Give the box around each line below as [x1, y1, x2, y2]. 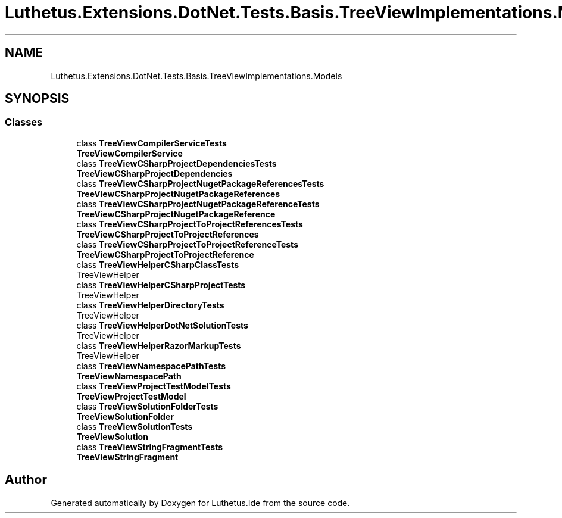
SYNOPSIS [5, 91, 70, 107]
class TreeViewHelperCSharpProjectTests [76, 279, 246, 290]
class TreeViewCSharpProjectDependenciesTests [76, 158, 277, 168]
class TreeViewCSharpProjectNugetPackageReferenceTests [76, 198, 320, 209]
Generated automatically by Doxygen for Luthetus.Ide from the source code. [51, 497, 350, 508]
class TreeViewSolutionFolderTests [76, 401, 218, 411]
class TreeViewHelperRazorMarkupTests [76, 340, 241, 351]
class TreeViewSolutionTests [76, 421, 193, 432]
